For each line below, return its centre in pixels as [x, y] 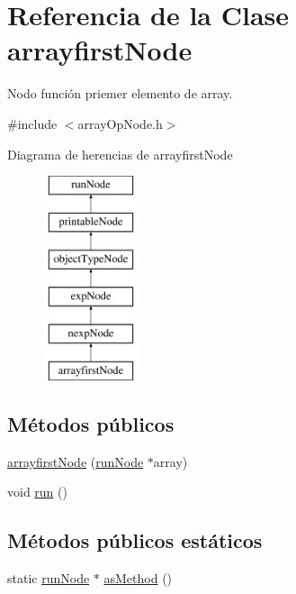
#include [32, 123]
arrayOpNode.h [120, 123]
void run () [37, 492]
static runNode [49, 578]
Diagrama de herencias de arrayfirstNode [120, 154]
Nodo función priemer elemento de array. [120, 93]
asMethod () [138, 578]
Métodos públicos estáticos [135, 540]
